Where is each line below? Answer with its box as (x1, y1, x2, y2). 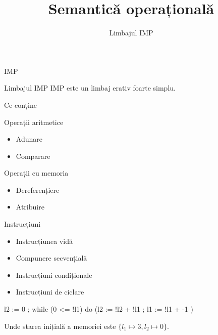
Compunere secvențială (16, 253, 87, 263)
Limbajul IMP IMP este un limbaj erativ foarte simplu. (4, 82, 176, 93)
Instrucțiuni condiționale (16, 269, 92, 280)
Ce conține (4, 99, 37, 110)
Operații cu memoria (4, 167, 69, 178)
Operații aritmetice (4, 116, 64, 127)
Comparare (16, 150, 50, 161)
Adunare (16, 134, 42, 144)
